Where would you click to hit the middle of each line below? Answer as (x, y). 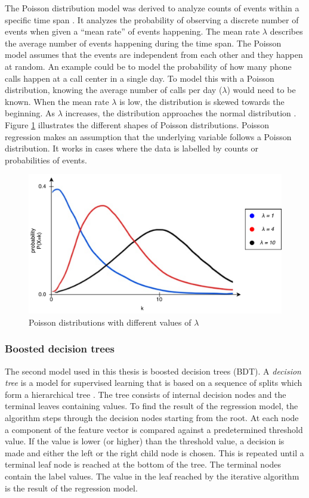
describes (286, 31)
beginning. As (30, 113)
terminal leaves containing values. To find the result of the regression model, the (152, 406)
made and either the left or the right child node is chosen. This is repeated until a (154, 452)
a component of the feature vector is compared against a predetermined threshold (154, 429)
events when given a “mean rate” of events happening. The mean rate (132, 31)
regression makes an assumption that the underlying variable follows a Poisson (148, 136)
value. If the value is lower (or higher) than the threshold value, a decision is (145, 441)
